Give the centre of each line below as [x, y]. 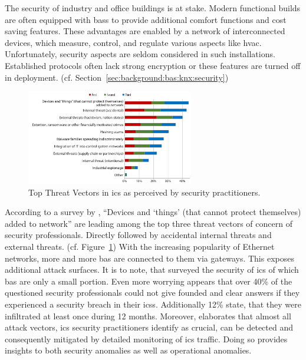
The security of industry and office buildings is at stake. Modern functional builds [153, 8]
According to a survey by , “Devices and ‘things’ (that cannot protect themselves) [153, 212]
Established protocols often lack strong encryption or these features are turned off [153, 65]
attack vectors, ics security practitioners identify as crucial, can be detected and [149, 327]
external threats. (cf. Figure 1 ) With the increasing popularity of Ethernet [140, 247]
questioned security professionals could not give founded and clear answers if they [152, 293]
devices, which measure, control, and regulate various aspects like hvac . [133, 42]
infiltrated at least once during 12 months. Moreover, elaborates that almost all [148, 316]
